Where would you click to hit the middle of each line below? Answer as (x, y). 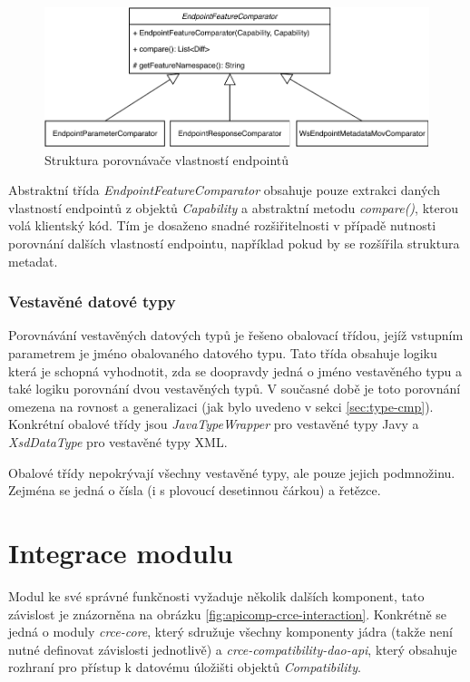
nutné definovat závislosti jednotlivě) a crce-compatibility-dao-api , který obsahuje (233, 649)
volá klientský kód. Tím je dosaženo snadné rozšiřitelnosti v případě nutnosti (222, 225)
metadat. (33, 261)
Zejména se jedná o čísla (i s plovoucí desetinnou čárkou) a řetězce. (195, 490)
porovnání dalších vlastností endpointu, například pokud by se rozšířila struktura (234, 244)
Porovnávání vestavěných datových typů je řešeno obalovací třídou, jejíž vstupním (236, 335)
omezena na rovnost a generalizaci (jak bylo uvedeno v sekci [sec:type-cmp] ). (221, 406)
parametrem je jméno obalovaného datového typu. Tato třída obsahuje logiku (223, 353)
